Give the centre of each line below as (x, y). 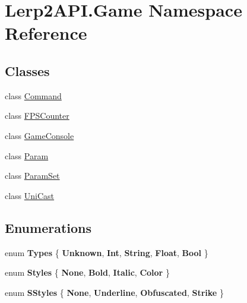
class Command (33, 95)
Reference (46, 33)
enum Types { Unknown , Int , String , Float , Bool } (107, 252)
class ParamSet (32, 176)
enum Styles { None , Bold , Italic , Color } (87, 272)
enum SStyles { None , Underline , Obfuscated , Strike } (114, 292)
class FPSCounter (37, 116)
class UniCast (30, 195)
